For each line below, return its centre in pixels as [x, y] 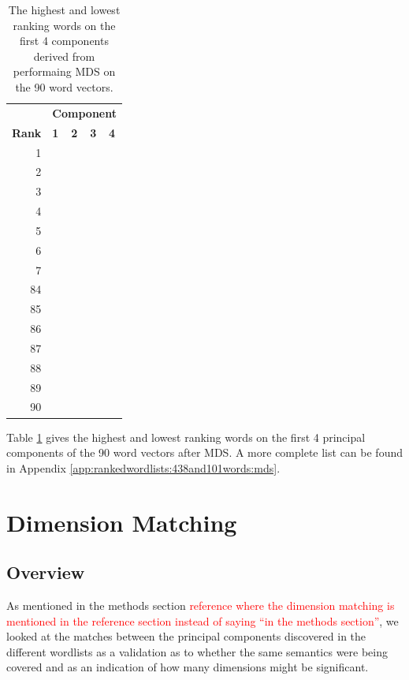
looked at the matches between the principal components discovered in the [186, 636]
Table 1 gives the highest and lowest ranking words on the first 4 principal [186, 437]
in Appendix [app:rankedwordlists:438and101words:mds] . [143, 467]
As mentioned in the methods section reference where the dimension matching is [201, 605]
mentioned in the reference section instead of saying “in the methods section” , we [203, 620]
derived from [64, 56]
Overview [46, 572]
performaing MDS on [64, 71]
